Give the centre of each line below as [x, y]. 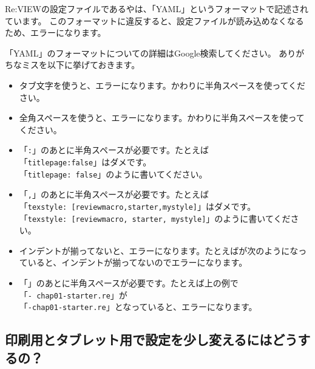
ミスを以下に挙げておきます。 [81, 65]
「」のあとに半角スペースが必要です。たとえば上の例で [129, 283]
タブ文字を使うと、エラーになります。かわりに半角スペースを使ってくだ [162, 85]
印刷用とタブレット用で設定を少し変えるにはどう [151, 340]
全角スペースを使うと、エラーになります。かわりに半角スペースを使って [162, 118]
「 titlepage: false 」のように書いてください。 [113, 174]
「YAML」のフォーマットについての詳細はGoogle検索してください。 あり [151, 53]
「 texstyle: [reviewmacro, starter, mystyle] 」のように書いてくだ [155, 218]
